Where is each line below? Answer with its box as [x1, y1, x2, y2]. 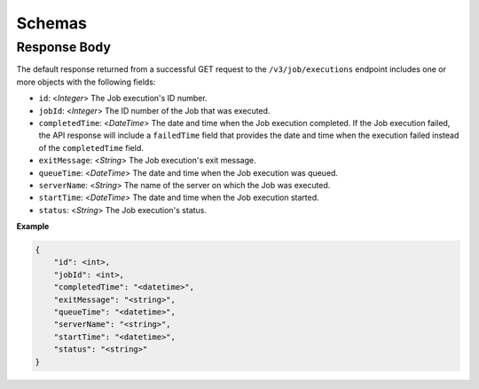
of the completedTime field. [38, 142, 144, 153]
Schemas [16, 13, 88, 33]
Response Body [16, 39, 111, 55]
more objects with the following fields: [16, 76, 156, 87]
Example [16, 221, 50, 232]
